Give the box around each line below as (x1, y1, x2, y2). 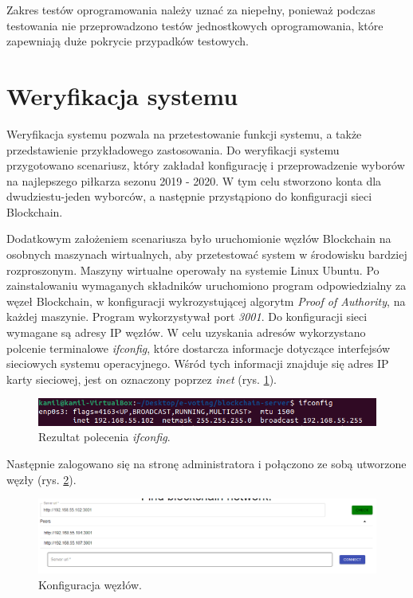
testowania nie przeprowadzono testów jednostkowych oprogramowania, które (6, 17, 383, 33)
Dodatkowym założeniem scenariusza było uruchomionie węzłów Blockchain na (6, 230, 391, 247)
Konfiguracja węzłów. (38, 576, 142, 592)
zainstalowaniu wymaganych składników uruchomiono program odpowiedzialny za (6, 277, 407, 294)
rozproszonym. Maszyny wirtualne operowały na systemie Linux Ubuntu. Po (6, 261, 380, 278)
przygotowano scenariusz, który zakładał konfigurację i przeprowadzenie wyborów (6, 157, 405, 174)
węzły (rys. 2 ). (6, 471, 77, 487)
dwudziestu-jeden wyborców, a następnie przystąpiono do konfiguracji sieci (6, 188, 372, 205)
